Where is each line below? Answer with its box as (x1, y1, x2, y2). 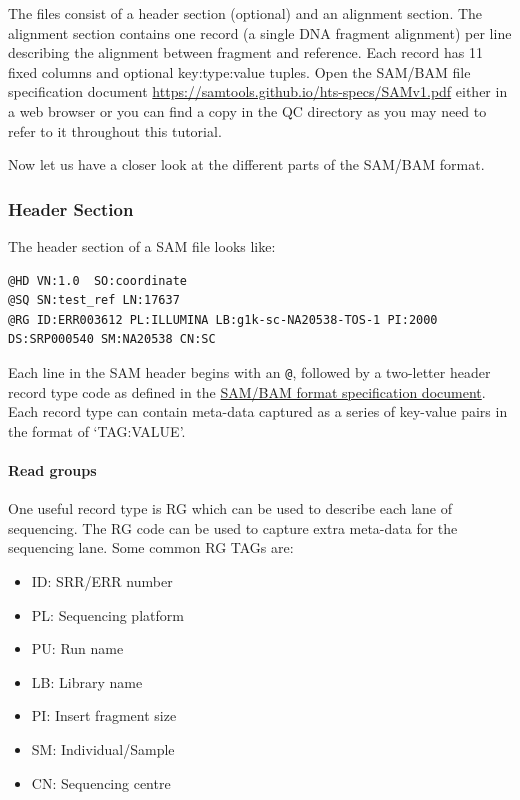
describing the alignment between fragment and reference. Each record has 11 (8, 42, 484, 63)
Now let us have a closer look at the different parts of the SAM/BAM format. (8, 154, 485, 175)
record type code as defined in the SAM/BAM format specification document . (8, 381, 486, 402)
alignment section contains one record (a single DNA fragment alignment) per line (8, 22, 512, 43)
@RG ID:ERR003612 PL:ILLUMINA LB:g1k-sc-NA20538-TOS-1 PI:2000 (8, 312, 438, 327)
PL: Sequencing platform (31, 604, 184, 625)
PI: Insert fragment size (31, 705, 177, 726)
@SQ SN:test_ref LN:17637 (8, 293, 180, 308)
